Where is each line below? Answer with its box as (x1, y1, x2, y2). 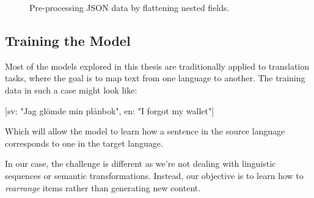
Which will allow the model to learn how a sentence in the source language (5, 125, 285, 137)
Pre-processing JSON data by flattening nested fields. (29, 1, 230, 13)
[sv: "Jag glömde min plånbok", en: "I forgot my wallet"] (5, 104, 214, 117)
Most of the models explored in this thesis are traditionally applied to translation (5, 59, 310, 72)
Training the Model (5, 31, 131, 50)
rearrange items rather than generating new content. (5, 181, 201, 194)
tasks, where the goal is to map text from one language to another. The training (5, 71, 305, 84)
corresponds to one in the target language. (5, 136, 163, 149)
